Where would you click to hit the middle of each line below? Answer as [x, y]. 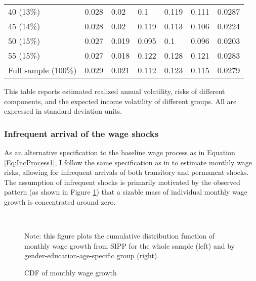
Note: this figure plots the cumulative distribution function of [120, 236]
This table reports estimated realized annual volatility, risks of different [115, 91]
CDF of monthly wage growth [71, 272]
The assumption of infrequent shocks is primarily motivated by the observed [122, 182]
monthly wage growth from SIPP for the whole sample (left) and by [130, 245]
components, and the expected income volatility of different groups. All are [120, 101]
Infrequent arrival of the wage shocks [81, 133]
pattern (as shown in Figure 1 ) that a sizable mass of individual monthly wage [126, 192]
